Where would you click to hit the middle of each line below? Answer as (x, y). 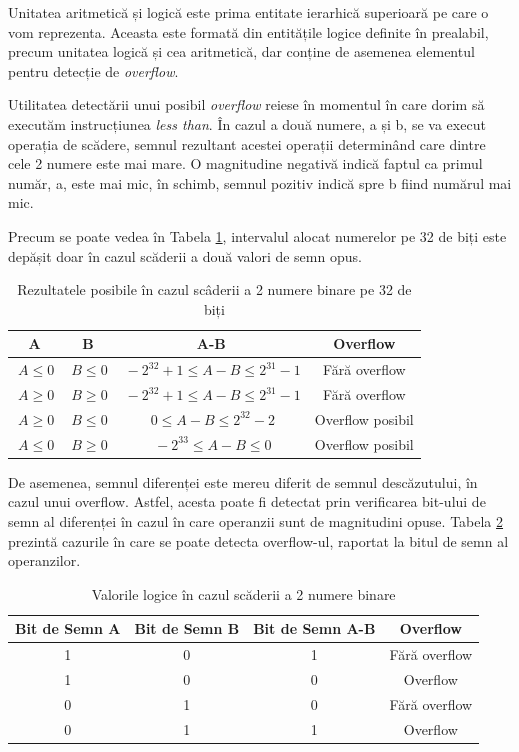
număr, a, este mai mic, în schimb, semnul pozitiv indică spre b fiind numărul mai (260, 182)
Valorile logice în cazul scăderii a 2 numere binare (243, 593)
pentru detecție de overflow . (93, 70)
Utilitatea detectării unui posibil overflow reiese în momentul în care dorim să (246, 104)
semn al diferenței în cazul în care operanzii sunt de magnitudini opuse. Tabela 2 (256, 520)
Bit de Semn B (187, 628)
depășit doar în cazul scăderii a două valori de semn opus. (185, 255)
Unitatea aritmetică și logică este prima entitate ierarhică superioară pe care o (248, 12)
